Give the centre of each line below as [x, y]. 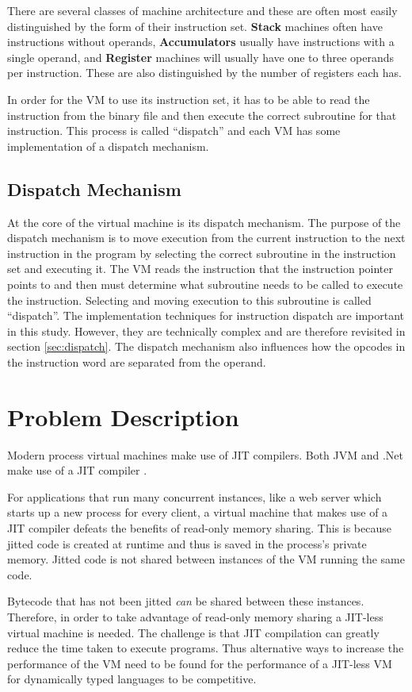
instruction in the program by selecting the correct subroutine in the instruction [202, 253]
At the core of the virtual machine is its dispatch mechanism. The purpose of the [204, 222]
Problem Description [123, 416]
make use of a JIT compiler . [77, 470]
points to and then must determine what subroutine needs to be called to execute [205, 284]
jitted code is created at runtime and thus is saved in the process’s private [187, 543]
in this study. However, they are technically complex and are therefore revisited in [206, 331]
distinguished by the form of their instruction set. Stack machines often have [195, 26]
